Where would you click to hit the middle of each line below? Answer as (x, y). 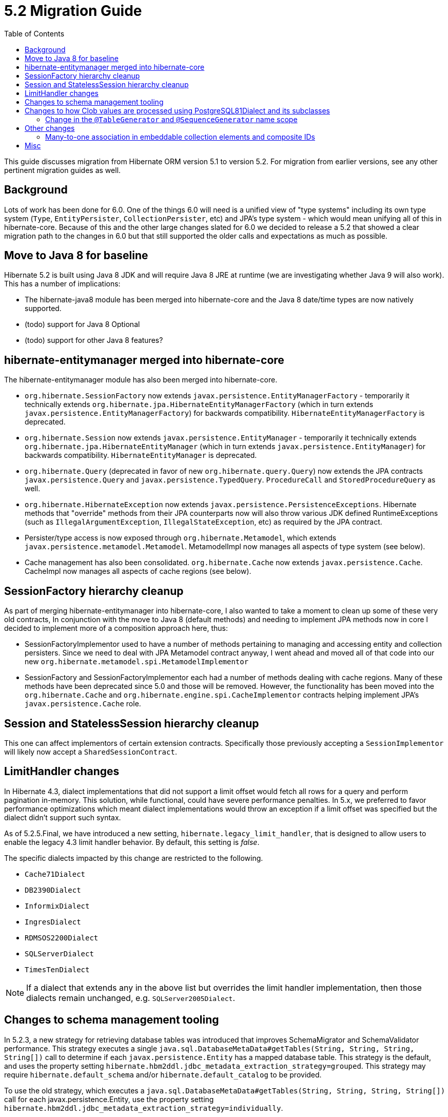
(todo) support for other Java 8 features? (94, 340)
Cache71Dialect (55, 874)
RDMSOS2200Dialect (62, 938)
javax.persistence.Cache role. (83, 704)
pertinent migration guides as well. (63, 170)
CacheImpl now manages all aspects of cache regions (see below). (138, 571)
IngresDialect (53, 922)
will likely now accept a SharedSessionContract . (91, 752)
